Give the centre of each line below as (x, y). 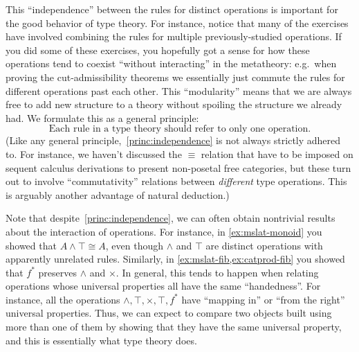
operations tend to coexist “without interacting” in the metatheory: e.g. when (171, 63)
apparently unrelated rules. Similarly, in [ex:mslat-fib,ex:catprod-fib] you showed (175, 259)
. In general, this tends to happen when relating (217, 272)
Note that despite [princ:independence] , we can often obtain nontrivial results (171, 218)
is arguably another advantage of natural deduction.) (118, 194)
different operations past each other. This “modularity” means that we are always (179, 90)
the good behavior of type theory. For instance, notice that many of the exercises (177, 23)
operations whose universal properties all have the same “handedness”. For (163, 286)
